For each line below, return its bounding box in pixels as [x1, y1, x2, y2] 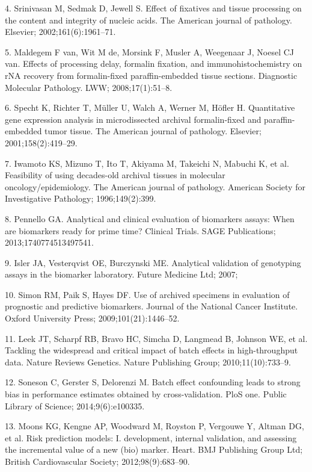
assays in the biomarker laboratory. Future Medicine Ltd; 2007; [5, 268, 238, 281]
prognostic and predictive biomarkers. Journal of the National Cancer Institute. [5, 300, 298, 312]
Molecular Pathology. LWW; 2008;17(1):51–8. [5, 81, 173, 93]
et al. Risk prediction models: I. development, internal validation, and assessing [5, 431, 297, 444]
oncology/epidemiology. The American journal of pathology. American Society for [5, 180, 305, 193]
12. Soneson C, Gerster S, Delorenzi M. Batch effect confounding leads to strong [5, 376, 301, 388]
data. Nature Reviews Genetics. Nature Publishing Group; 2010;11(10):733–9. [5, 355, 291, 368]
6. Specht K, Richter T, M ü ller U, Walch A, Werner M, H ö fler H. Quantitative [5, 101, 295, 114]
